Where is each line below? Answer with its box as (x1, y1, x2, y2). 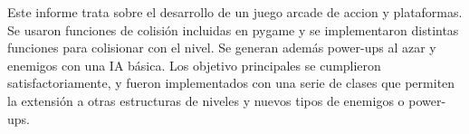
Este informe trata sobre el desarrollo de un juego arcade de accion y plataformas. (7, 3, 463, 21)
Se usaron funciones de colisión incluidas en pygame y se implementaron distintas (7, 20, 459, 39)
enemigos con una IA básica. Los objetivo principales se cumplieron (7, 55, 381, 74)
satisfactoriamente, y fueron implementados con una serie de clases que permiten (7, 73, 455, 92)
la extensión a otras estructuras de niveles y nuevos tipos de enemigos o (7, 91, 405, 110)
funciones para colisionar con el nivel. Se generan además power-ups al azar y (7, 38, 436, 57)
